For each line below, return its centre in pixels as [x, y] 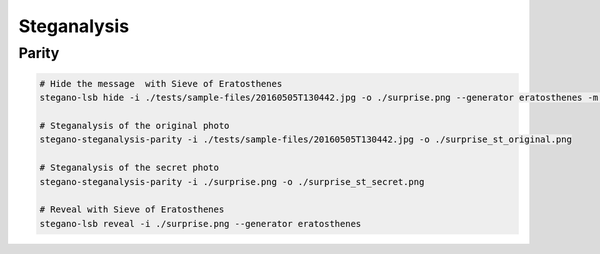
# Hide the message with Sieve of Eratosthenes [161, 83]
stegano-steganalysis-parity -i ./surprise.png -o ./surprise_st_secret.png [232, 181]
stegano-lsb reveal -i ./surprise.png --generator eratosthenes [200, 223]
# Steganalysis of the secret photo [129, 168]
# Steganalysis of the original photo [134, 125]
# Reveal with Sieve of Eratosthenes [132, 209]
